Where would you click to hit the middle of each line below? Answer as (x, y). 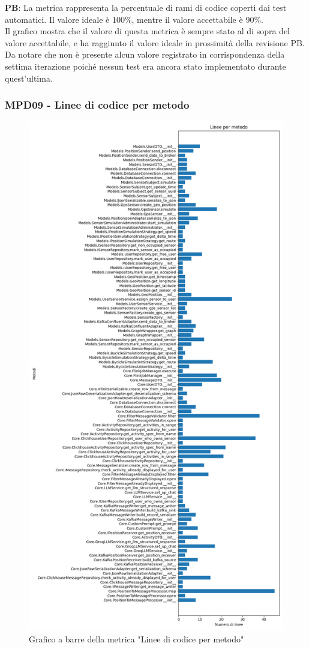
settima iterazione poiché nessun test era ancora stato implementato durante (145, 66)
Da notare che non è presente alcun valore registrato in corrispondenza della (145, 54)
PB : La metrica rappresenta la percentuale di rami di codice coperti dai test (146, 7)
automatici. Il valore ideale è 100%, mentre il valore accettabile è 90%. (134, 19)
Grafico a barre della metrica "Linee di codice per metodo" (136, 638)
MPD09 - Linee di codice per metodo (97, 105)
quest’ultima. (29, 78)
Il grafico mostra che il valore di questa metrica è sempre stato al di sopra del (147, 31)
